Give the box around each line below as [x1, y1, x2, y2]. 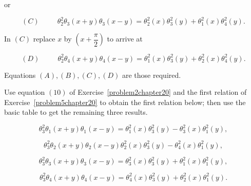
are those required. [122, 69, 181, 80]
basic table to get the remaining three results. [4, 107, 148, 117]
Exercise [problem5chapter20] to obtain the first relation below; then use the [4, 96, 246, 107]
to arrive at [107, 33, 143, 44]
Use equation [4, 87, 45, 97]
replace [33, 33, 55, 44]
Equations [4, 69, 36, 80]
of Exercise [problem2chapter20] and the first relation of [69, 87, 247, 97]
